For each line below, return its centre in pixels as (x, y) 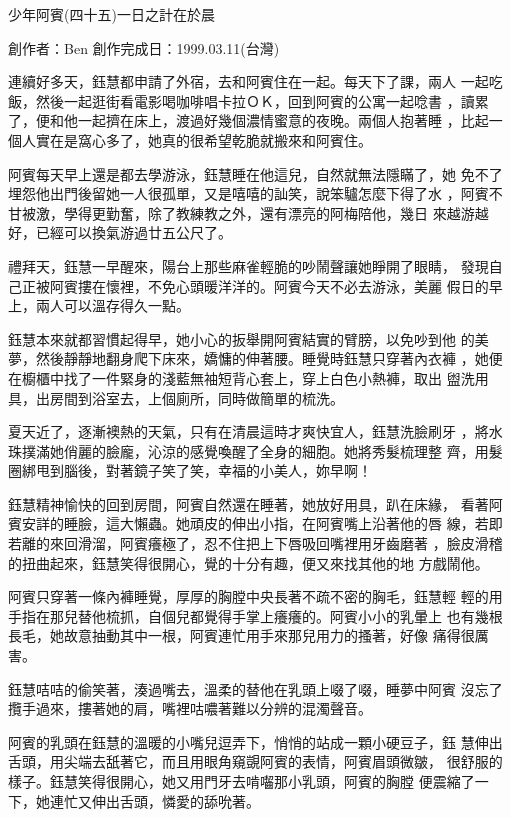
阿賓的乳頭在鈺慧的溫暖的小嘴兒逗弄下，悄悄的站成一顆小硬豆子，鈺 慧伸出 (255, 741)
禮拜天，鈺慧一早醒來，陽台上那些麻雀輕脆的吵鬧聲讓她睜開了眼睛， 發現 (248, 265)
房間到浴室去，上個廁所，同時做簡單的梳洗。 (196, 397)
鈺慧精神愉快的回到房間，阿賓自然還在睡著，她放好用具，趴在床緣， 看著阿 (255, 503)
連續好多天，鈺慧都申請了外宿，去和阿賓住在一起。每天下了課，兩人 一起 (248, 81)
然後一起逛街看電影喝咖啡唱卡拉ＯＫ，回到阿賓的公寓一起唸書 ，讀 (255, 100)
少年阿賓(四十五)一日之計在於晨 (111, 14)
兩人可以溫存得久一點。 (112, 305)
